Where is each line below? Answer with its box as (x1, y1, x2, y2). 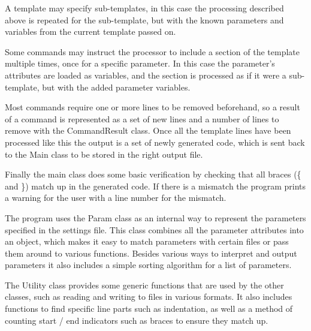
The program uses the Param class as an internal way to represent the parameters (5, 211, 306, 224)
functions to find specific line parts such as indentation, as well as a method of (5, 302, 293, 315)
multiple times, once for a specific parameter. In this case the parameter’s (5, 57, 275, 70)
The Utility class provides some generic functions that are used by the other (5, 278, 284, 291)
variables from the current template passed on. (5, 25, 176, 38)
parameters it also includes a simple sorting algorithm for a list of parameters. (5, 258, 292, 271)
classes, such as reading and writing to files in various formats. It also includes (5, 290, 292, 303)
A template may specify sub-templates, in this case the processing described (5, 2, 284, 14)
